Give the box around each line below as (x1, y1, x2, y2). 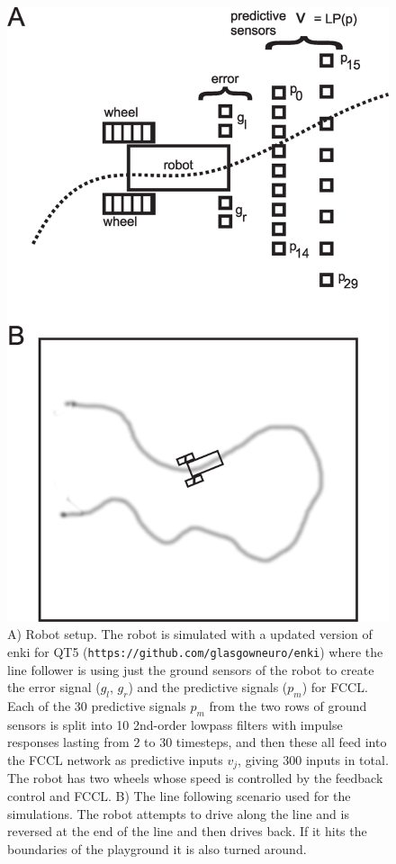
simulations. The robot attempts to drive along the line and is (7, 804, 349, 823)
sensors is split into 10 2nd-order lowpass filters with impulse (7, 715, 343, 733)
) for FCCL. (301, 678, 368, 697)
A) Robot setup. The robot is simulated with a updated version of (7, 625, 373, 643)
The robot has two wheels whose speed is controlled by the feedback (7, 769, 383, 787)
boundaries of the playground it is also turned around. (7, 839, 307, 858)
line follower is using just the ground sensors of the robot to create (7, 660, 374, 679)
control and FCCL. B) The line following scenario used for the (7, 786, 351, 805)
